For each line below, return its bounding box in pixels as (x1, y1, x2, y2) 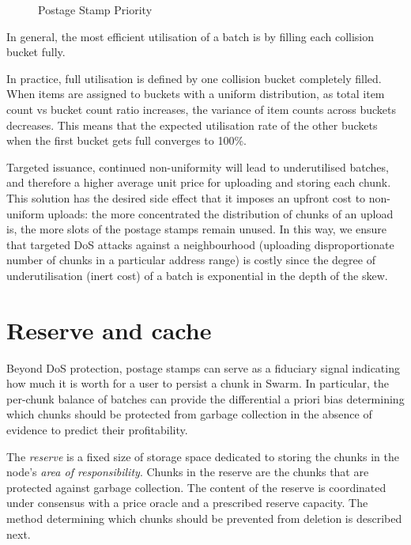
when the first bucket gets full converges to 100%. (6, 132, 247, 149)
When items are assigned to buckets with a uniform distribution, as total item (6, 85, 385, 102)
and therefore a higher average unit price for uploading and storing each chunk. (6, 174, 391, 191)
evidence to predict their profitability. (6, 422, 188, 437)
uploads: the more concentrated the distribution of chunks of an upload (47, 205, 394, 221)
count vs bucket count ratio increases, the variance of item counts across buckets (6, 100, 396, 117)
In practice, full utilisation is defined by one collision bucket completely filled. (6, 70, 382, 86)
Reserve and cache (6, 313, 212, 346)
